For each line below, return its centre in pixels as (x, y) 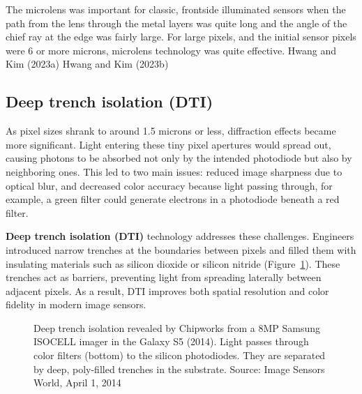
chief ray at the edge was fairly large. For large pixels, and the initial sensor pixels (181, 37)
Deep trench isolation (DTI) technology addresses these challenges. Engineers (180, 236)
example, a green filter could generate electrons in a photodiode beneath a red (173, 199)
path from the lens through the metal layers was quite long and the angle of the (176, 23)
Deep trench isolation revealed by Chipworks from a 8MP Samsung (177, 327)
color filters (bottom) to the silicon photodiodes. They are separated (180, 355)
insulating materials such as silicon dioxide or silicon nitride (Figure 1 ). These (173, 263)
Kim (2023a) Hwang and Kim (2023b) (87, 64)
